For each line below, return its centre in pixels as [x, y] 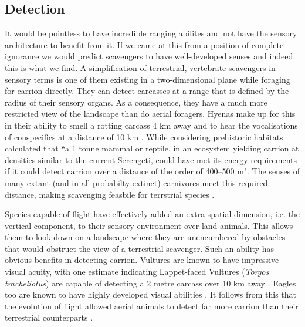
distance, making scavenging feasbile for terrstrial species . [110, 194]
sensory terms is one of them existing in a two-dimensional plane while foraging [148, 79]
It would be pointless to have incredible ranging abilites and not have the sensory [151, 33]
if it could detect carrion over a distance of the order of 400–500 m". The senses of [152, 171]
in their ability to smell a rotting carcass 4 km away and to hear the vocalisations [151, 125]
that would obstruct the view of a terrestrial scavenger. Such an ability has [140, 248]
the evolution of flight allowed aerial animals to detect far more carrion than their [152, 306]
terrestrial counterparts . [49, 317]
